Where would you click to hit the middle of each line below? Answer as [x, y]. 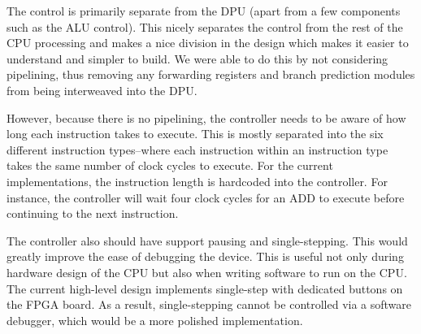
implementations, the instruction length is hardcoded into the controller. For [197, 181]
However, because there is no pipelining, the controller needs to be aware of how [206, 117]
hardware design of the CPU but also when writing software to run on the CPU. [207, 272]
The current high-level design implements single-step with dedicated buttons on [205, 288]
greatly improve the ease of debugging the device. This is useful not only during [205, 256]
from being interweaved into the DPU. [102, 90]
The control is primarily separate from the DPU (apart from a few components [204, 11]
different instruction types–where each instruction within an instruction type [197, 149]
